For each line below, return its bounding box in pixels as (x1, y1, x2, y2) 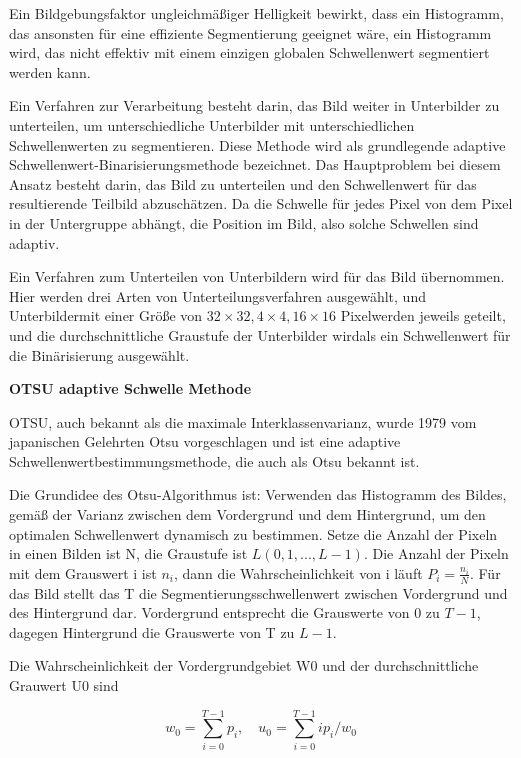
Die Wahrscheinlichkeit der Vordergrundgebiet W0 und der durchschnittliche (9, 655, 479, 676)
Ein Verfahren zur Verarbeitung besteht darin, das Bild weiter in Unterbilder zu (9, 95, 500, 116)
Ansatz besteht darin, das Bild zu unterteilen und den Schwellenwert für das (9, 173, 477, 194)
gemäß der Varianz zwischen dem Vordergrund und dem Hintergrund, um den (9, 504, 486, 525)
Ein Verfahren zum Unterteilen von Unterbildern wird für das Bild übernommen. (9, 266, 505, 287)
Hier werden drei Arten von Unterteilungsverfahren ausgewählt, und (9, 285, 426, 306)
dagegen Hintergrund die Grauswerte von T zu (9, 621, 295, 642)
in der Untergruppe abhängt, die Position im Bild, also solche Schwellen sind (9, 212, 479, 233)
